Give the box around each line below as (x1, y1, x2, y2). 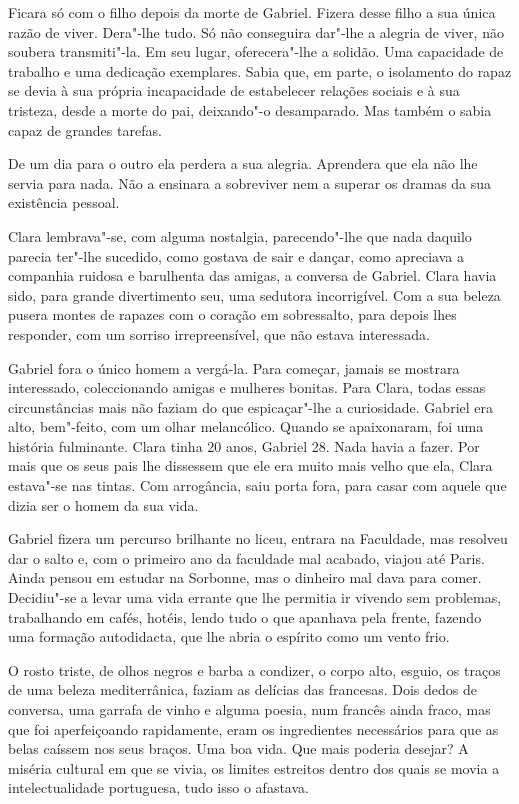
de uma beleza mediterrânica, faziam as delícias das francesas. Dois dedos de (8, 679, 478, 700)
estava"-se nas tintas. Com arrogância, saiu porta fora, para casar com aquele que (8, 475, 507, 496)
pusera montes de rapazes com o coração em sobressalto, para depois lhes (8, 304, 457, 325)
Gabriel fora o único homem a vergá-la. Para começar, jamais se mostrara (8, 357, 460, 378)
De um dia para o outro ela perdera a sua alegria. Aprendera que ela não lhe (8, 153, 478, 174)
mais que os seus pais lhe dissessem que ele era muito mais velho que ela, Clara (8, 455, 493, 476)
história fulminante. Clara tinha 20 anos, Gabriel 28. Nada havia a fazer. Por (8, 435, 480, 456)
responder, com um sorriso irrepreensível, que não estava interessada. (8, 323, 430, 344)
